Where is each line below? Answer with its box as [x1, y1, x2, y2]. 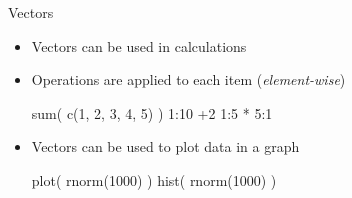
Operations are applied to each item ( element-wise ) [31, 69, 346, 90]
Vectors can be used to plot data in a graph [31, 136, 300, 157]
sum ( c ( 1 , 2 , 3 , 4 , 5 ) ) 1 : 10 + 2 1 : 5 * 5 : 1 [31, 102, 273, 123]
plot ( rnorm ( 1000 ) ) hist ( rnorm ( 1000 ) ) [31, 169, 277, 190]
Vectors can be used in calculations [31, 35, 247, 56]
